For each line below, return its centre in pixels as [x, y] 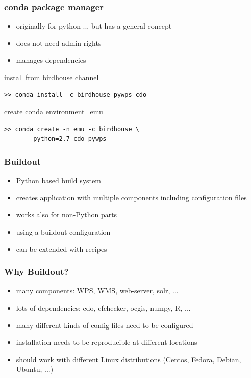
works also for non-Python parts [67, 215]
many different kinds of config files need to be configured [105, 325]
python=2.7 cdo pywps [70, 139]
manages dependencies [51, 60]
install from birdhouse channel [52, 77]
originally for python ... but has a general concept [94, 26]
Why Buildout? [36, 272]
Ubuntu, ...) [35, 369]
